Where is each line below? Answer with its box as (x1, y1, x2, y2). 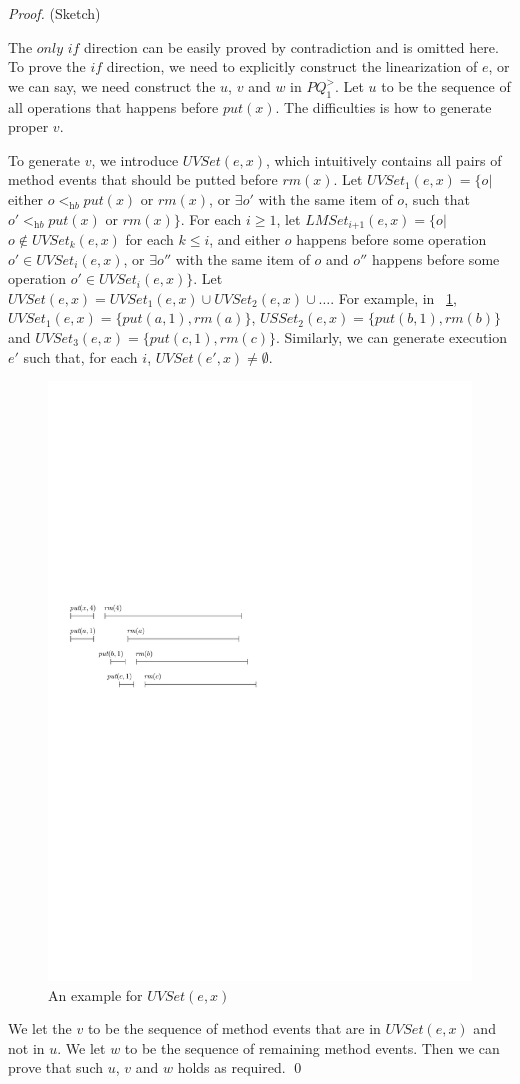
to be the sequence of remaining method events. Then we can (124, 1037, 500, 1058)
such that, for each (23, 346, 138, 367)
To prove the (8, 56, 86, 77)
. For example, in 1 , (330, 287, 457, 308)
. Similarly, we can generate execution (275, 326, 508, 347)
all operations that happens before (8, 96, 219, 117)
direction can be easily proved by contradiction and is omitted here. (84, 36, 499, 57)
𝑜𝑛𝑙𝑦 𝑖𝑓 (36, 41, 80, 56)
